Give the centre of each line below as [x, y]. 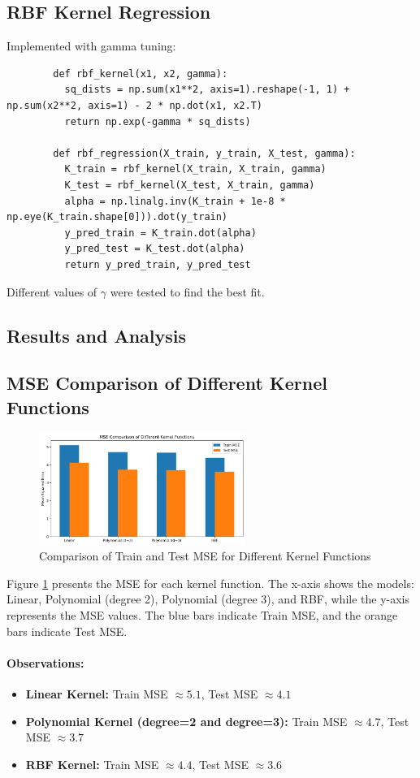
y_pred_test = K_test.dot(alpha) [155, 249]
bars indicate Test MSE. [67, 631]
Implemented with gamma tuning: [91, 46]
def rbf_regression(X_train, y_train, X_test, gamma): [204, 153]
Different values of [52, 291]
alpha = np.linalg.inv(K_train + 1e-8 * [175, 201]
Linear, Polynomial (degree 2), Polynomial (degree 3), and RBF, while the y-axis [208, 599]
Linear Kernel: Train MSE [97, 693]
